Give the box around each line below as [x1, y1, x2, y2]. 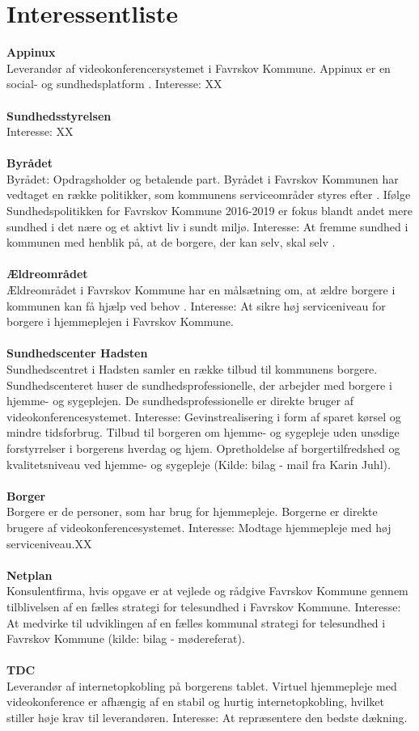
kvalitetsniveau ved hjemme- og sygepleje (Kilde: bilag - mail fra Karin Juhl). [6, 455, 391, 472]
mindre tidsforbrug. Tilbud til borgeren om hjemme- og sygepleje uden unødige [6, 424, 400, 441]
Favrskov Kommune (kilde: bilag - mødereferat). [6, 630, 245, 647]
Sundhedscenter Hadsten [6, 344, 148, 361]
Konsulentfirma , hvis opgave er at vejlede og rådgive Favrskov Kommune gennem [6, 582, 408, 599]
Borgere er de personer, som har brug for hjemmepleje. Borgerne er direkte [6, 503, 378, 520]
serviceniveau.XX [6, 535, 92, 551]
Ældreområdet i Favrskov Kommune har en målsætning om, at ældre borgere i [6, 281, 396, 298]
